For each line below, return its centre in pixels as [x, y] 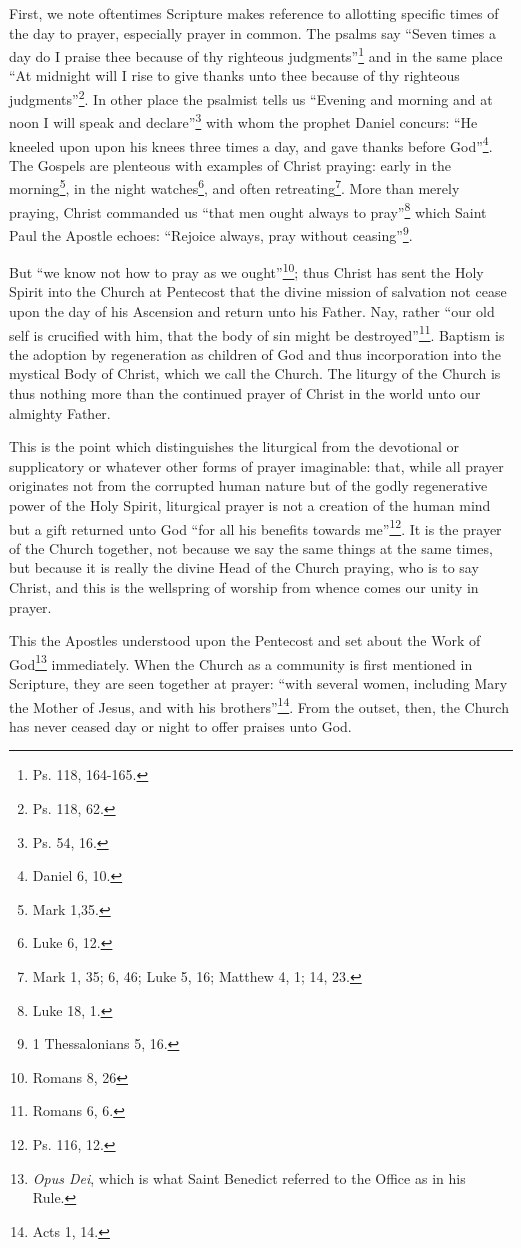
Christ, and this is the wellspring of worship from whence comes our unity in [244, 587]
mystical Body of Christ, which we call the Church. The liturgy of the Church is [255, 373]
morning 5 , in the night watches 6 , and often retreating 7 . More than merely [234, 187]
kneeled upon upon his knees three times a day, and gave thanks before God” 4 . [251, 144]
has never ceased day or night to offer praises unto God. [180, 725]
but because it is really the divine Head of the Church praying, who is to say [244, 567]
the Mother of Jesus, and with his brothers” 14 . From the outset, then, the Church [259, 705]
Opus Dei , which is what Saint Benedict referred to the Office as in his [249, 1177]
